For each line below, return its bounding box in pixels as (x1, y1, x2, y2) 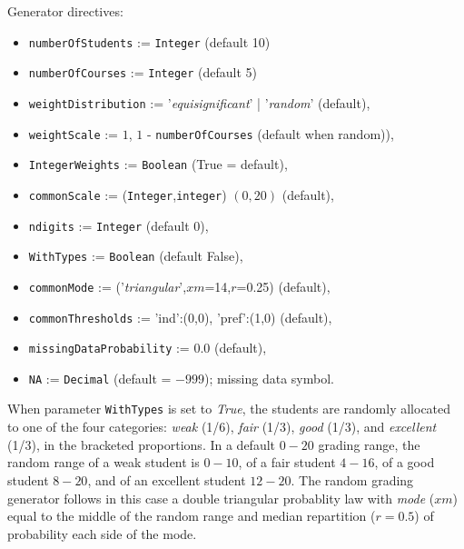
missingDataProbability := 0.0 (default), (28, 338, 267, 357)
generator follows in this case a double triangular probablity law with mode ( (7, 488, 435, 507)
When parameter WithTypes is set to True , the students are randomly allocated (7, 399, 451, 418)
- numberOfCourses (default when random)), (146, 124, 394, 143)
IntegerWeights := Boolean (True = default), (28, 155, 288, 174)
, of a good (374, 453, 435, 472)
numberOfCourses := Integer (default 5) (28, 63, 258, 82)
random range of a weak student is (7, 453, 200, 472)
